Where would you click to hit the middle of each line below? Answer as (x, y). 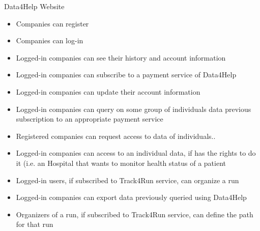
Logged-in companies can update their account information (108, 91)
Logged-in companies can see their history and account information (121, 57)
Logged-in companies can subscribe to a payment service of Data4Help (126, 75)
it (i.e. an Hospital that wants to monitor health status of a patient (121, 163)
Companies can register (52, 23)
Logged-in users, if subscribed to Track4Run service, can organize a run (127, 180)
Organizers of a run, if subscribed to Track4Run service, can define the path (135, 214)
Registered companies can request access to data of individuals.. (116, 136)
